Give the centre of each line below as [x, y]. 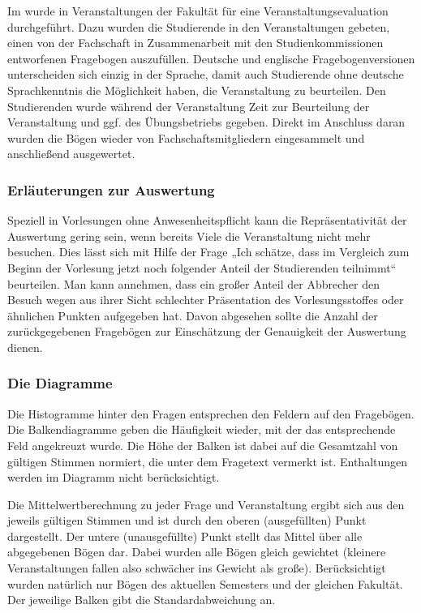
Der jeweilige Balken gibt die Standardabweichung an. [142, 600]
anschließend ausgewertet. [71, 154]
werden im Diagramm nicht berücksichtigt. [114, 477]
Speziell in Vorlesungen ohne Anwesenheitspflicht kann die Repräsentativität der [207, 220]
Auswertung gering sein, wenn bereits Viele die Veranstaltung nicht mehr [189, 236]
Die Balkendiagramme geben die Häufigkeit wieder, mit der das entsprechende [202, 429]
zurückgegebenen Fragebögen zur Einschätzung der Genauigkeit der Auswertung [207, 331]
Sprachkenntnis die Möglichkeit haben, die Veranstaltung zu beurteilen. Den [197, 90]
